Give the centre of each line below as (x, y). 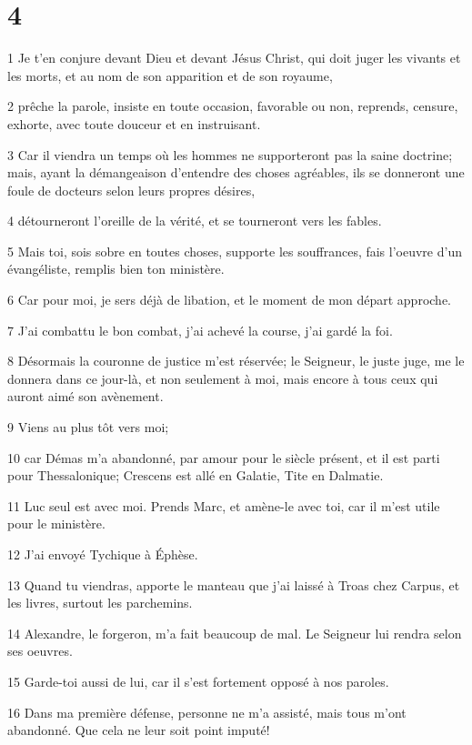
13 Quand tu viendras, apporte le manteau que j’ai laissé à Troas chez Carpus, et (234, 584)
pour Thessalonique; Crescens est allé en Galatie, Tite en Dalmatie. (196, 475)
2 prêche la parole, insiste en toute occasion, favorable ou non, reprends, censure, (233, 106)
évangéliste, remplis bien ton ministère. (116, 269)
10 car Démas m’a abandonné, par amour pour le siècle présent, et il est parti (224, 457)
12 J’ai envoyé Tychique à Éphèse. (103, 554)
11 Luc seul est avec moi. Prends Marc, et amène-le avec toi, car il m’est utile (224, 505)
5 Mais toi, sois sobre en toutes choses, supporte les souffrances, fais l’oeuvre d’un (235, 251)
